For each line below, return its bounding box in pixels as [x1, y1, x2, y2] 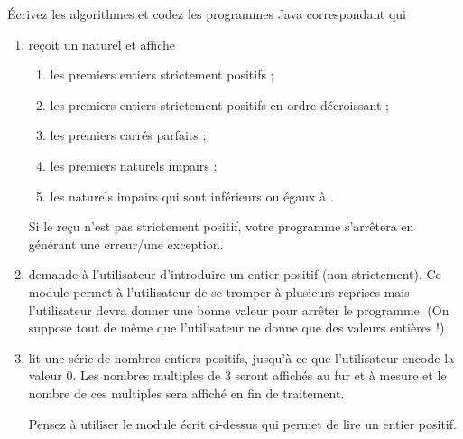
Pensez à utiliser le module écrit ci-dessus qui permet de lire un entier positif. [28, 414, 457, 433]
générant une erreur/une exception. [28, 234, 224, 253]
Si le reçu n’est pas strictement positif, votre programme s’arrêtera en [28, 217, 414, 236]
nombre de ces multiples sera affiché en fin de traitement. [28, 383, 345, 402]
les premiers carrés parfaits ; [50, 126, 207, 145]
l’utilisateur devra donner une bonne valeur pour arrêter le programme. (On [28, 300, 449, 319]
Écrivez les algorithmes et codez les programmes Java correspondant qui [7, 5, 406, 23]
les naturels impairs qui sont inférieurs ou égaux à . [50, 186, 334, 205]
